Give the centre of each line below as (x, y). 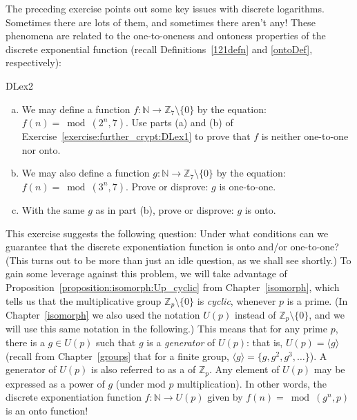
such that (116, 342)
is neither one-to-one (305, 136)
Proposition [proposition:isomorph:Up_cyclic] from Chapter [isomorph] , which (173, 287)
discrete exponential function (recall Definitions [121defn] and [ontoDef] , (159, 49)
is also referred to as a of (143, 369)
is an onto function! (47, 410)
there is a (25, 342)
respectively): (34, 62)
